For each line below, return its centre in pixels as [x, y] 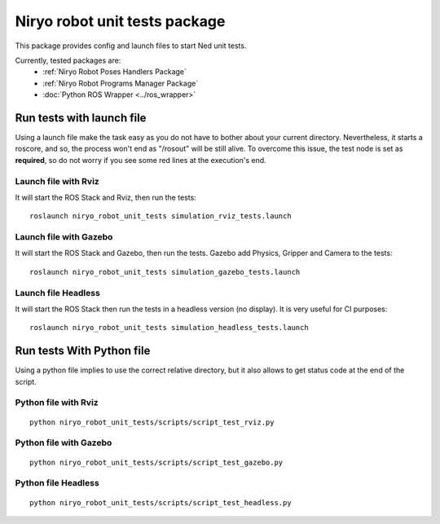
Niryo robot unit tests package [120, 21]
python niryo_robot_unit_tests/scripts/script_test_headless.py [161, 502]
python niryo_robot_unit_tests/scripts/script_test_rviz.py [152, 422]
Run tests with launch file [81, 118]
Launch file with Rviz [57, 181]
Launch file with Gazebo [64, 237]
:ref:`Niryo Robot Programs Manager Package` [121, 83]
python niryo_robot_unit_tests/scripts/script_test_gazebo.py [156, 462]
